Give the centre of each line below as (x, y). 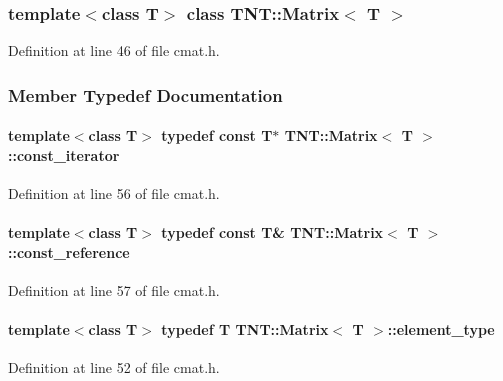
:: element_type (441, 329)
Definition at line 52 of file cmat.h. (114, 367)
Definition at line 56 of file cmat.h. (114, 193)
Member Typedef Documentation (145, 94)
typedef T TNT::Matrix (245, 329)
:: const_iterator (64, 154)
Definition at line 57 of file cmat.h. (114, 290)
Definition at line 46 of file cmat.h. (114, 50)
